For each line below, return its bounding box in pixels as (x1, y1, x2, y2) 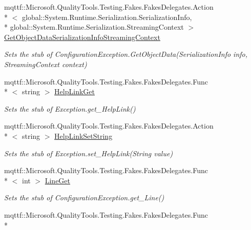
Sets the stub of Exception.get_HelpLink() (4, 103, 136, 114)
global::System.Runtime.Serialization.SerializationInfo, (22, 11, 192, 22)
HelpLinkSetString (54, 130, 113, 141)
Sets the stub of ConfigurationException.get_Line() (4, 192, 164, 203)
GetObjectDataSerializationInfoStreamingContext (4, 31, 160, 42)
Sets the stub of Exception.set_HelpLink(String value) (4, 148, 173, 158)
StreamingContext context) (4, 58, 87, 69)
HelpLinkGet (54, 86, 95, 97)
